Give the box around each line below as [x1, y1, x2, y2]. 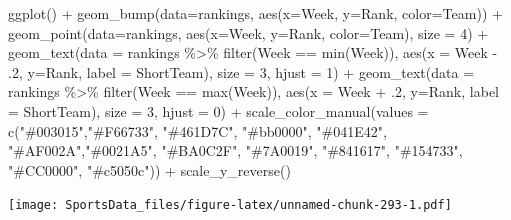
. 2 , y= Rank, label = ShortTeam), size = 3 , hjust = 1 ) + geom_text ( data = [8, 61, 475, 82]
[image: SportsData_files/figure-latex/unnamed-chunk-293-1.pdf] [8, 198, 452, 213]
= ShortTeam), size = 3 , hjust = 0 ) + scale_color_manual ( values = [8, 100, 429, 121]
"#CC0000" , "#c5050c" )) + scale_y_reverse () [8, 159, 291, 180]
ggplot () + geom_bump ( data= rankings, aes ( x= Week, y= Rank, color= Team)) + [8, 3, 503, 23]
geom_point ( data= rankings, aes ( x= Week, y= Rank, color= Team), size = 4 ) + [8, 22, 489, 43]
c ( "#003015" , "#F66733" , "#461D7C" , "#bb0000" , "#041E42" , [8, 120, 387, 141]
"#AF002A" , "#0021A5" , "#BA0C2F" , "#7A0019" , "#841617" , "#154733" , [8, 140, 463, 161]
